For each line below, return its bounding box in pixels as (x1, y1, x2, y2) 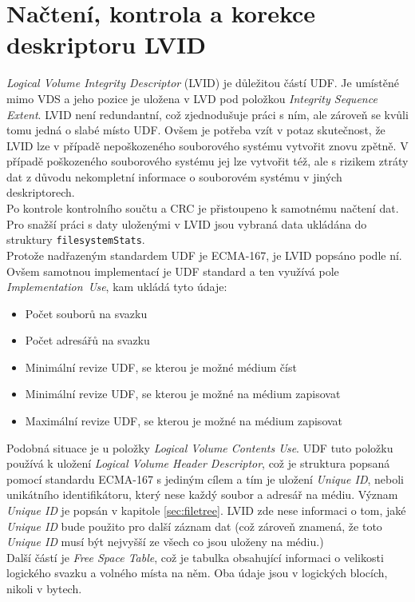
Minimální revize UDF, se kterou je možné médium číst (25, 358, 297, 375)
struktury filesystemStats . (6, 231, 145, 248)
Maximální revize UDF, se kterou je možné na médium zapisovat (25, 413, 343, 429)
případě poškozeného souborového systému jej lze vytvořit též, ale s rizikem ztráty (6, 153, 409, 169)
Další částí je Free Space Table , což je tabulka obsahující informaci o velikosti (6, 548, 384, 565)
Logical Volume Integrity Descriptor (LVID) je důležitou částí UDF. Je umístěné (6, 74, 399, 91)
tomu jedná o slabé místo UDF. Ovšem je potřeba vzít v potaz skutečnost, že (6, 122, 385, 138)
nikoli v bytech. (6, 580, 82, 596)
